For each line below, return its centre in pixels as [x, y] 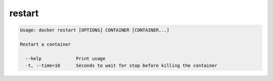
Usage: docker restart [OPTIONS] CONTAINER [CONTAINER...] [95, 30]
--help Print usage [65, 58]
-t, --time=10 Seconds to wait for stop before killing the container [121, 66]
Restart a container [45, 44]
